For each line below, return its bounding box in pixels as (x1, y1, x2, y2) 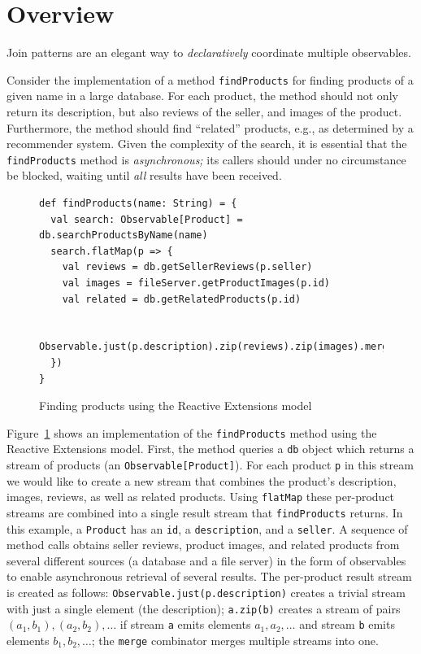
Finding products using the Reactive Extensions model (39, 397, 312, 414)
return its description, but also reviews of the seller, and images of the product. (7, 102, 402, 120)
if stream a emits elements (119, 616, 251, 633)
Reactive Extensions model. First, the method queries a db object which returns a (7, 440, 414, 457)
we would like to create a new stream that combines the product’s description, (7, 472, 397, 489)
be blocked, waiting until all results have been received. (7, 167, 282, 184)
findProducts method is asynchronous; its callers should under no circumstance (7, 150, 406, 168)
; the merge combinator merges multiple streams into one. (91, 632, 379, 648)
